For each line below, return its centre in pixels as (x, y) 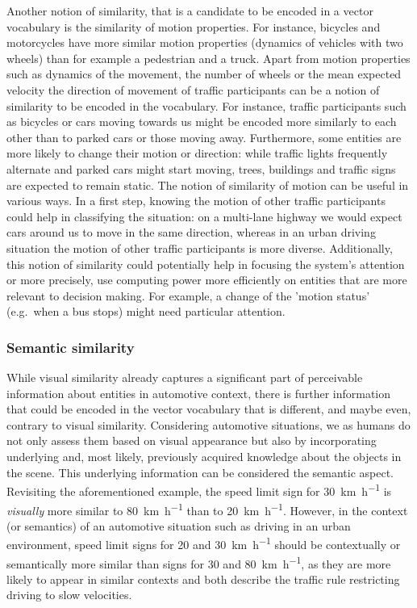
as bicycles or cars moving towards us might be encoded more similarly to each (202, 122)
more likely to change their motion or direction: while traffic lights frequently (197, 153)
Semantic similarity (71, 347)
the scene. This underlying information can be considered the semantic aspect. (200, 472)
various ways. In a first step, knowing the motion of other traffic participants (196, 201)
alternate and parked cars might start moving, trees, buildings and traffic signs (201, 168)
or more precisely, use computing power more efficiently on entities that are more (207, 280)
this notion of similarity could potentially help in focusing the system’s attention (206, 264)
